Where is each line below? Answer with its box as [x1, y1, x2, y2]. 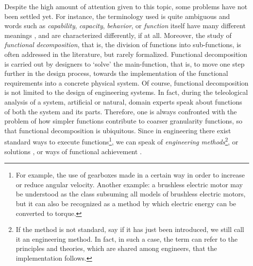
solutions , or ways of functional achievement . [4, 146, 142, 156]
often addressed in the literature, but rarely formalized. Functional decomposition [4, 49, 248, 59]
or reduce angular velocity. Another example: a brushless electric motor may [16, 179, 243, 189]
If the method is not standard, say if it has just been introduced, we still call [16, 224, 244, 234]
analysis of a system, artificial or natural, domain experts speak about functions [4, 96, 242, 106]
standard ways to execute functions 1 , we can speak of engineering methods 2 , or [4, 135, 238, 146]
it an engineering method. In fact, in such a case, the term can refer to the [16, 233, 238, 244]
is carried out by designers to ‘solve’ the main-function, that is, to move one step [4, 58, 245, 69]
